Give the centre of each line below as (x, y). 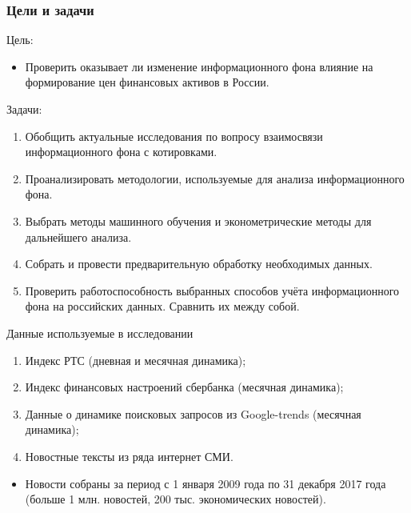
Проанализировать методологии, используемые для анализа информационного (215, 178)
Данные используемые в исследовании (100, 333)
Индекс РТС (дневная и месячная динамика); (136, 360)
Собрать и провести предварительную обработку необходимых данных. (199, 264)
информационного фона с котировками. (121, 152)
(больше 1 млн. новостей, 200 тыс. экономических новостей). (176, 499)
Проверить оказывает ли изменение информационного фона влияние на (199, 66)
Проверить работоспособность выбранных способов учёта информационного (212, 290)
